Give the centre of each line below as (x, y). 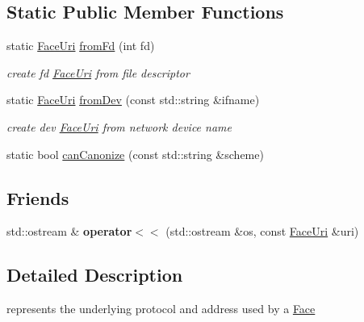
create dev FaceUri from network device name (119, 126)
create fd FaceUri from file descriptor (98, 72)
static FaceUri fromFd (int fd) (81, 46)
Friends (38, 197)
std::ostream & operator (69, 231)
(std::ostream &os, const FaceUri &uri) (262, 231)
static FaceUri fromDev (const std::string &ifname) (133, 100)
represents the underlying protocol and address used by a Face (161, 309)
